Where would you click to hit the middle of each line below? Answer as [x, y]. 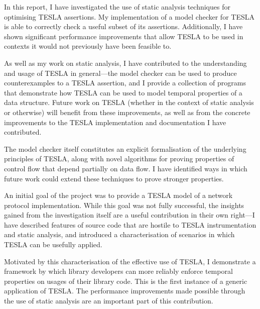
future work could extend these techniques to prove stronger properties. [114, 178]
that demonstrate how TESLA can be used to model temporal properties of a [123, 92]
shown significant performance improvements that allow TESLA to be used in [124, 36]
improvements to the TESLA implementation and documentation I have [115, 122]
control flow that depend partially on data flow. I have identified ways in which [126, 168]
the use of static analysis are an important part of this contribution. [109, 301]
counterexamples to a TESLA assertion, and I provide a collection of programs [125, 83]
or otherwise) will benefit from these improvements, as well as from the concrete [127, 112]
